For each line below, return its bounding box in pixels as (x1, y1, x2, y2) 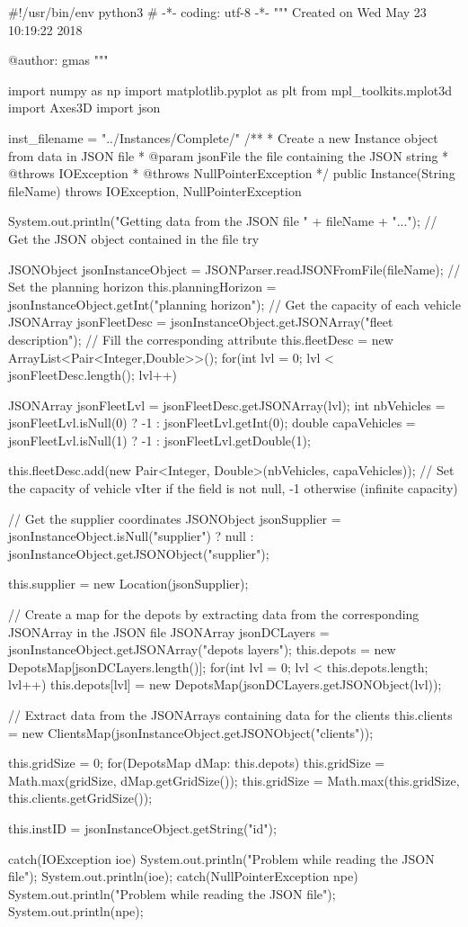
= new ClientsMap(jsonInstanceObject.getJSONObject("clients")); (8, 723, 374, 742)
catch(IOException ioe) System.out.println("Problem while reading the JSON (8, 849, 435, 868)
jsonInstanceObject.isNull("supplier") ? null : (8, 526, 254, 545)
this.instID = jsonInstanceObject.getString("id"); (8, 818, 277, 837)
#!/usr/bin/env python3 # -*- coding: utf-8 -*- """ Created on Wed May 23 (8, 3, 427, 21)
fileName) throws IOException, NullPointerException (8, 181, 302, 200)
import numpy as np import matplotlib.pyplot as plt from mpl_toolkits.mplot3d (8, 80, 452, 99)
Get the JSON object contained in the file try (8, 229, 260, 247)
